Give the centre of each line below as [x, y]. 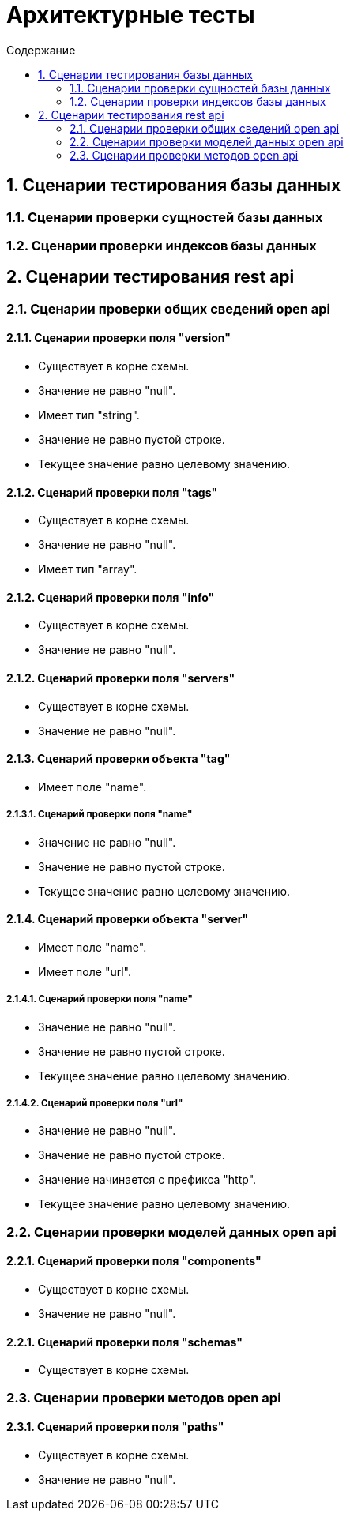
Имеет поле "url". [85, 971]
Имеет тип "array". [88, 569]
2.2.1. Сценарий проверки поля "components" [134, 1261]
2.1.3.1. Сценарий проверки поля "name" [100, 815]
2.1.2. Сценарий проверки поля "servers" [121, 678]
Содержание [41, 50]
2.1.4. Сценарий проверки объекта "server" [128, 919]
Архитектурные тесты [131, 15]
